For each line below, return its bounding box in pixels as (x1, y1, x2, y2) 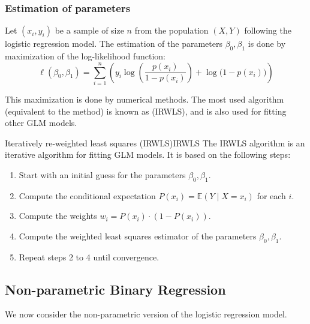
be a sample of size (55, 24, 124, 37)
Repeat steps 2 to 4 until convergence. (19, 250, 159, 263)
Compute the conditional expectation (19, 189, 156, 202)
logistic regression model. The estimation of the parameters (5, 37, 222, 50)
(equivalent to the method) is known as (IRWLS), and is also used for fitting (5, 104, 287, 117)
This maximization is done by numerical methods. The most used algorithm (5, 92, 284, 105)
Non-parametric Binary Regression (5, 280, 226, 298)
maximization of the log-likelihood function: (5, 50, 165, 62)
